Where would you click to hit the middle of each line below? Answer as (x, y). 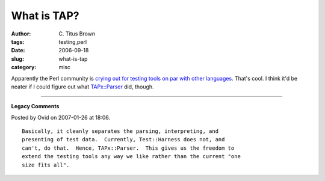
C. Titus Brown (77, 34)
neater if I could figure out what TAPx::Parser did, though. (82, 87)
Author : (21, 34)
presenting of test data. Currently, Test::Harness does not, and (123, 140)
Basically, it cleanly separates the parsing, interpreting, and (120, 131)
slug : (17, 59)
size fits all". (46, 165)
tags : (18, 41)
